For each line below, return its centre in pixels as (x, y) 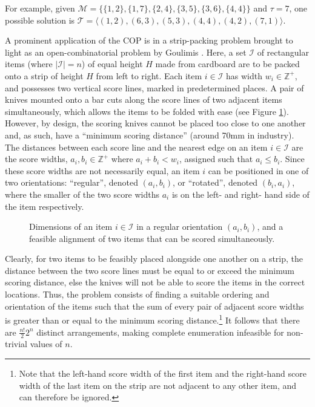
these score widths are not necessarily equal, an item (102, 170)
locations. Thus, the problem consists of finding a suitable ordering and (137, 294)
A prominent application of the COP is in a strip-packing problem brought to (149, 40)
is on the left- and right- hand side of (240, 194)
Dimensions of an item (71, 226)
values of (46, 344)
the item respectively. (45, 206)
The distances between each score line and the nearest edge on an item (136, 147)
